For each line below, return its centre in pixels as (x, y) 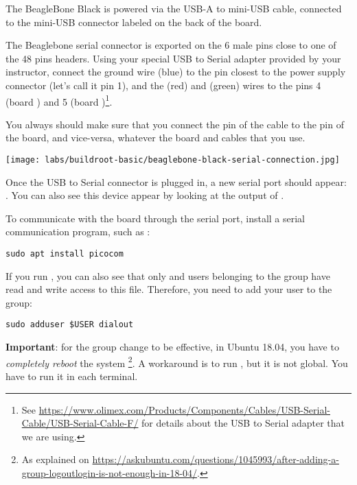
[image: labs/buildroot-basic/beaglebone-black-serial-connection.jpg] (173, 160)
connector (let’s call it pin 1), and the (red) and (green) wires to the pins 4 (163, 85)
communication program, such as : (78, 232)
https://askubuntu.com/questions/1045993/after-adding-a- (216, 459)
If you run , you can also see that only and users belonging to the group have (168, 275)
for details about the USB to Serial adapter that (243, 423)
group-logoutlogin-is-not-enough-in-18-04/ (110, 472)
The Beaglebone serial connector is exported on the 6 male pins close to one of (171, 45)
